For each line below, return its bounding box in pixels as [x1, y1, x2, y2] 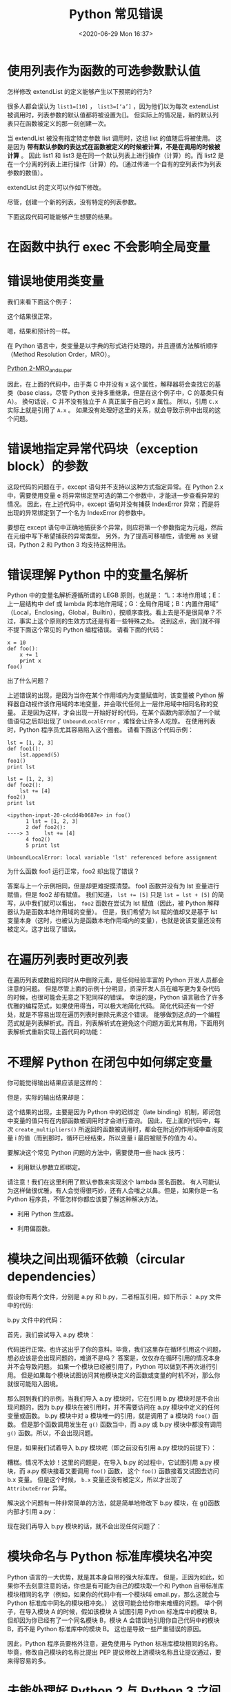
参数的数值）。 [7, 168, 47, 177]
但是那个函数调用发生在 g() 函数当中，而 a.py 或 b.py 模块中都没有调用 [20, 1420, 222, 1429]
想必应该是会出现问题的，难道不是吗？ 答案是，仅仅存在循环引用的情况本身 [7, 1354, 221, 1362]
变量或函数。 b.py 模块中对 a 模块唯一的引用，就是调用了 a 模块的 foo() [7, 1412, 211, 1420]
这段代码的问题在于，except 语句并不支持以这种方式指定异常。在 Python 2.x [7, 483, 224, 491]
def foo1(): [7, 746, 41, 752]
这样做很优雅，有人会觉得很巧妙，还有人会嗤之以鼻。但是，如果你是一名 [12, 1187, 219, 1195]
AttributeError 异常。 [7, 1484, 71, 1492]
